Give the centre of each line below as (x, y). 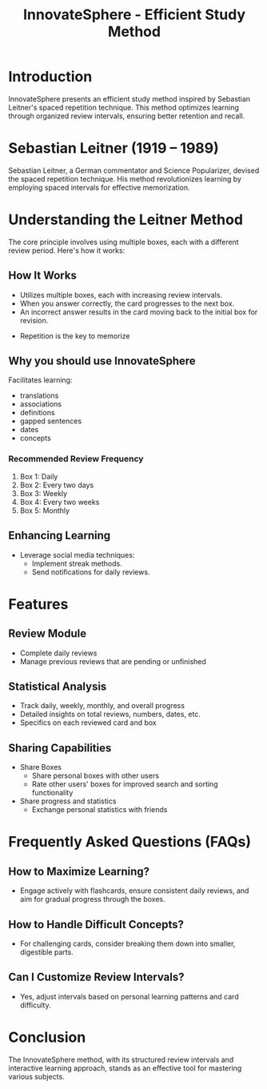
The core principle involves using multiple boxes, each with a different (124, 242)
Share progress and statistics (68, 801)
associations (41, 404)
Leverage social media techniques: (77, 555)
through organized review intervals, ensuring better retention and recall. (127, 116)
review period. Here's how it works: (67, 250)
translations (39, 396)
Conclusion (47, 1037)
